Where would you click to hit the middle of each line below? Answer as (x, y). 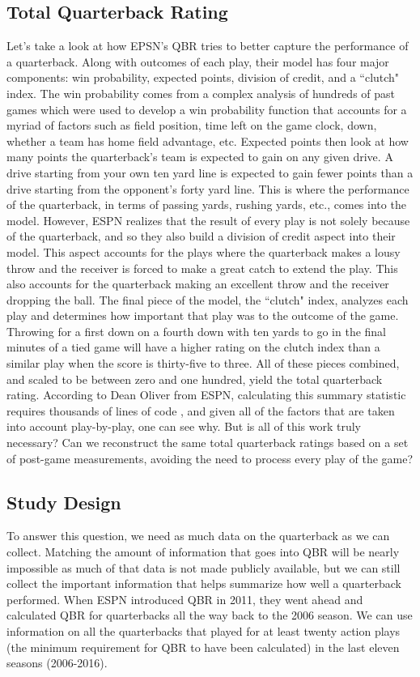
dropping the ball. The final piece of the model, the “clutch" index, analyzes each (208, 299)
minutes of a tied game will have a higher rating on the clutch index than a (193, 347)
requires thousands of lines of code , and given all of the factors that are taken (201, 410)
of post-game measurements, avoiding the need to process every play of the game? (210, 458)
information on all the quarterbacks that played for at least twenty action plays (204, 631)
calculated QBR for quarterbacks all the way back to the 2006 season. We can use (210, 615)
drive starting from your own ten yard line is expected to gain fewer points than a (210, 172)
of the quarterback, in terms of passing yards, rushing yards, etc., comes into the (206, 204)
